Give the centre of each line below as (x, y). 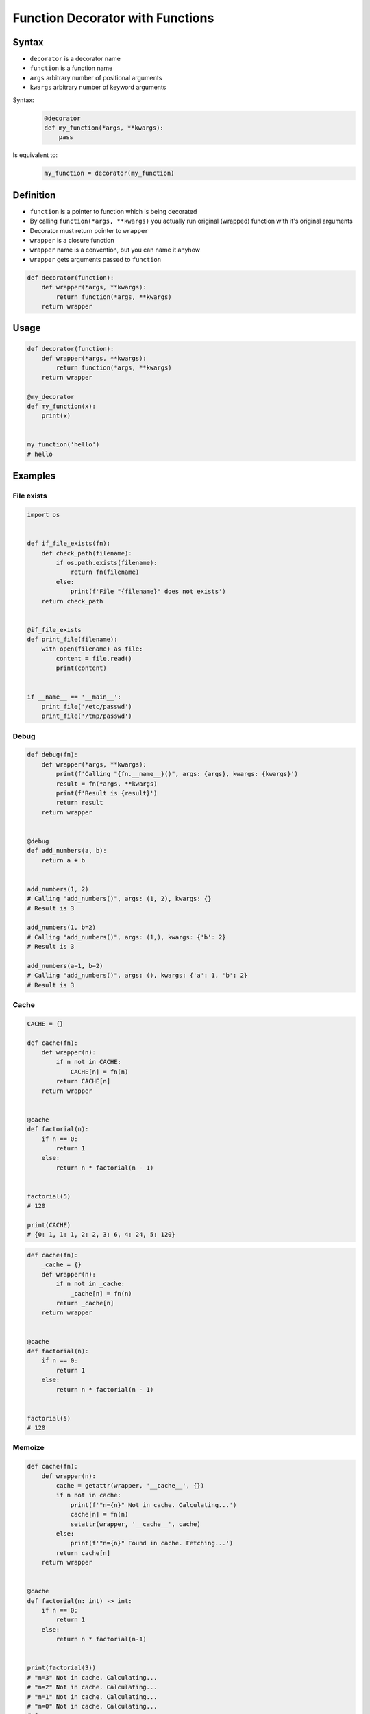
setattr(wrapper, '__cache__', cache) (136, 1524)
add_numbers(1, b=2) (61, 928)
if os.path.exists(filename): (107, 563)
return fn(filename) (105, 572)
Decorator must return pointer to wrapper (89, 230)
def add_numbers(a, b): (67, 851)
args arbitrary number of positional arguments (96, 77)
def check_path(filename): (87, 553)
